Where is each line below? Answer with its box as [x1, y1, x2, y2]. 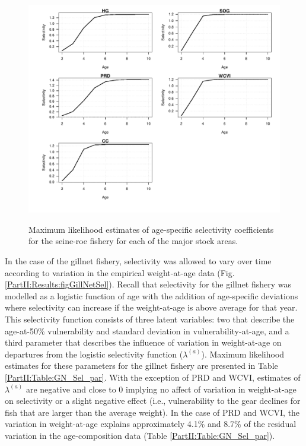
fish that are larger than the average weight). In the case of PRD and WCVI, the [5, 406, 300, 418]
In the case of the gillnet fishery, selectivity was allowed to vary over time [5, 255, 272, 267]
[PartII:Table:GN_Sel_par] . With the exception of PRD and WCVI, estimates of [5, 371, 301, 384]
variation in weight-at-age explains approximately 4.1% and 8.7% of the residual [5, 417, 297, 430]
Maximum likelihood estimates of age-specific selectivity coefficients [28, 223, 274, 235]
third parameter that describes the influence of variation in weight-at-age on [5, 336, 282, 349]
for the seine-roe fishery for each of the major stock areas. [28, 235, 238, 247]
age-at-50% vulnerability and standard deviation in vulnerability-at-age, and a [5, 324, 289, 337]
